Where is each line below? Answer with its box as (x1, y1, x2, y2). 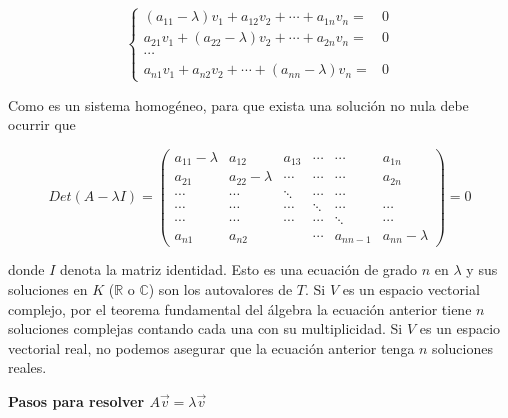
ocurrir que (8, 114, 76, 135)
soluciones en (8, 279, 88, 300)
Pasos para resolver (8, 391, 145, 411)
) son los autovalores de (148, 279, 293, 300)
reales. (8, 357, 47, 378)
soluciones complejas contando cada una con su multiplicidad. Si (8, 318, 403, 339)
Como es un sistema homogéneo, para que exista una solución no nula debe (8, 94, 469, 115)
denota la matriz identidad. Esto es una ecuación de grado (60, 259, 418, 280)
